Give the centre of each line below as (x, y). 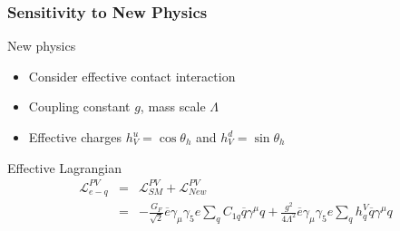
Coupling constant (79, 106)
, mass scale (173, 106)
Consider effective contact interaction (132, 76)
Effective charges (75, 137)
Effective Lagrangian (65, 167)
